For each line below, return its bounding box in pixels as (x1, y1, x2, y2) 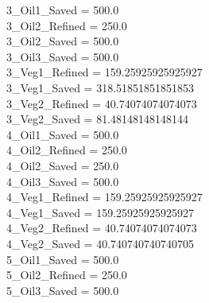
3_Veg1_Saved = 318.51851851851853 (6, 79, 195, 95)
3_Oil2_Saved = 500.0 (6, 33, 119, 49)
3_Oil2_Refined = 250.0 (6, 17, 127, 33)
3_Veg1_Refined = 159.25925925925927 (6, 64, 203, 80)
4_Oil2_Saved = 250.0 (6, 157, 119, 173)
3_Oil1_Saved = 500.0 (6, 2, 119, 17)
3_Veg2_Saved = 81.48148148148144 (6, 111, 189, 127)
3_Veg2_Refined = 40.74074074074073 (6, 95, 197, 111)
